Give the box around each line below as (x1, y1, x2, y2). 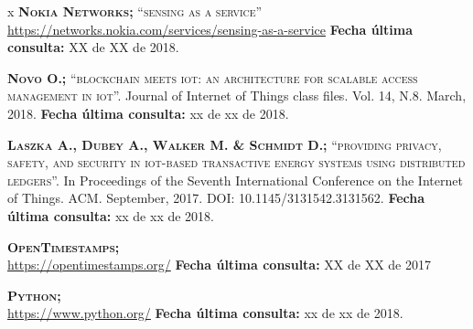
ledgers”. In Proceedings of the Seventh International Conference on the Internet (7, 170, 463, 189)
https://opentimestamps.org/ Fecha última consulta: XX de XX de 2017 (7, 255, 431, 274)
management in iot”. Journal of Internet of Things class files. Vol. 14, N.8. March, (7, 86, 467, 105)
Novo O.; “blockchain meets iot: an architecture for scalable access (7, 68, 418, 87)
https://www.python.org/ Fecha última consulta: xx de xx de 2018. (7, 303, 403, 323)
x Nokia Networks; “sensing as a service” (7, 2, 263, 20)
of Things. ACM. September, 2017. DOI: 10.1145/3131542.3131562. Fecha (7, 188, 425, 207)
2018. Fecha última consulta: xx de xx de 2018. (7, 103, 289, 122)
